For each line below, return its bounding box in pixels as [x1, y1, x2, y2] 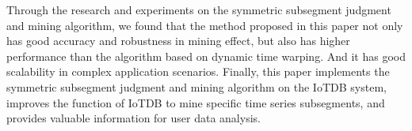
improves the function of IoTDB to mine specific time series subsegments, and [6, 94, 385, 110]
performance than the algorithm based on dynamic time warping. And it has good [6, 47, 406, 64]
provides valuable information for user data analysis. [6, 110, 261, 126]
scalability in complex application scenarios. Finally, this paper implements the [6, 63, 390, 80]
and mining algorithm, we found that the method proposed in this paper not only [6, 17, 403, 33]
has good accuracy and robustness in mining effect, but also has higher [6, 32, 350, 49]
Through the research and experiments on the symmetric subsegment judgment [6, 2, 391, 17]
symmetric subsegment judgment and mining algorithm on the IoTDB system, [6, 78, 387, 95]
